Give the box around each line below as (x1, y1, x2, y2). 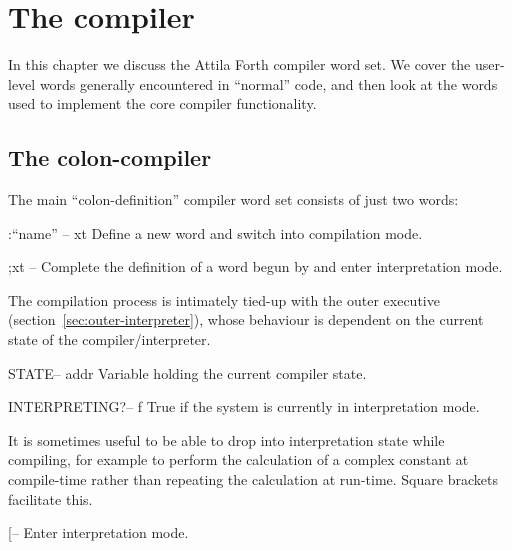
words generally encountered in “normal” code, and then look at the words (39, 73, 498, 94)
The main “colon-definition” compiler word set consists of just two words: (8, 189, 459, 210)
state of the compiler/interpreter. (8, 329, 211, 350)
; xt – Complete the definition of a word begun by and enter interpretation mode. (8, 256, 503, 277)
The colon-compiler (8, 142, 212, 173)
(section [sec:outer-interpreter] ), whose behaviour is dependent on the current (8, 309, 484, 330)
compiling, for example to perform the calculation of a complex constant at (8, 449, 469, 470)
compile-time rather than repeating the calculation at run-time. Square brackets (8, 469, 498, 490)
